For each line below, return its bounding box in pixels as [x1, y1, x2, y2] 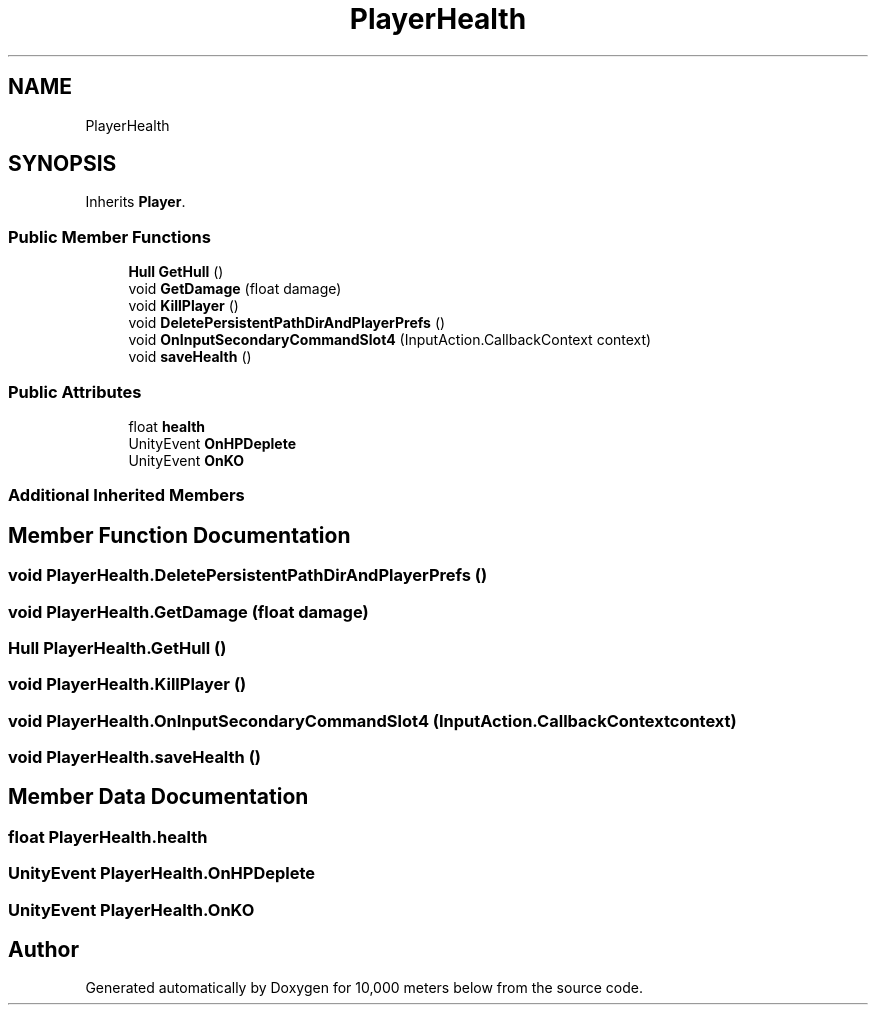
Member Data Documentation [8, 784, 309, 810]
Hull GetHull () [128, 263, 224, 281]
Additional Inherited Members [8, 485, 245, 506]
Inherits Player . [85, 193, 186, 211]
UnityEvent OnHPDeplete [128, 434, 297, 452]
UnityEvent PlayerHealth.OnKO [8, 899, 255, 920]
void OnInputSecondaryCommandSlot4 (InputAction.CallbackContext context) [128, 331, 652, 349]
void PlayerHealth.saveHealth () [8, 747, 261, 768]
